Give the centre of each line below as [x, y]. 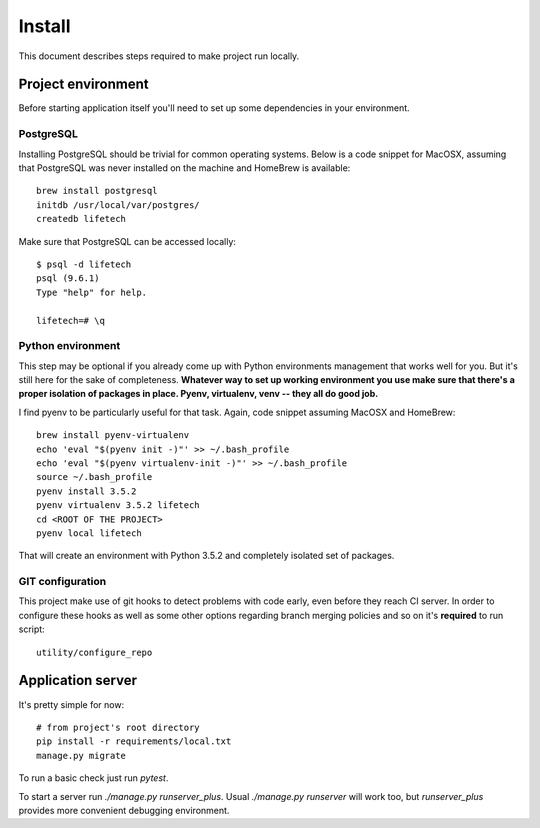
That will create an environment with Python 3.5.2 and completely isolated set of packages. [206, 556]
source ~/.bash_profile [94, 477]
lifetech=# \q [70, 320]
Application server [78, 680]
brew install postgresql [97, 191]
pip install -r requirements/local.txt [134, 741]
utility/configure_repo [94, 652]
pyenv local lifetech [89, 533]
